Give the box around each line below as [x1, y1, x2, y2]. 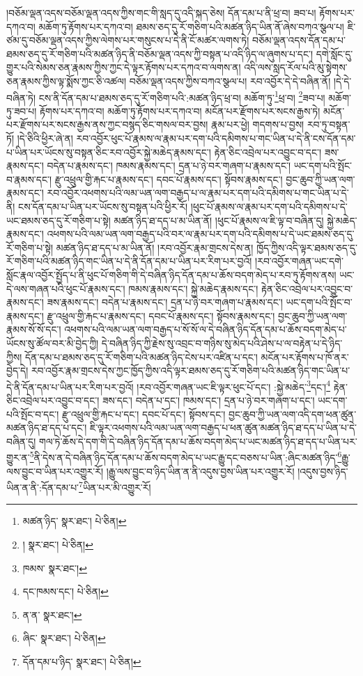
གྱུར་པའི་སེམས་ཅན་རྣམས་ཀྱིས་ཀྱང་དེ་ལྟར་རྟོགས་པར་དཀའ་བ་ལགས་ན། [6, 60, 241, 75]
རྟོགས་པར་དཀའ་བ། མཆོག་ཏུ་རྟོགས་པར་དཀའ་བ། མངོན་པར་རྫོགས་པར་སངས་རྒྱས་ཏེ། [39, 103, 320, 118]
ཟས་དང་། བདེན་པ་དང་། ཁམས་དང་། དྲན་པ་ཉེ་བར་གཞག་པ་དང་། [102, 392, 315, 407]
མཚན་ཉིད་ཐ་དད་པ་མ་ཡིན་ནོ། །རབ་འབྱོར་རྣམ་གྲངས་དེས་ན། [56, 240, 254, 254]
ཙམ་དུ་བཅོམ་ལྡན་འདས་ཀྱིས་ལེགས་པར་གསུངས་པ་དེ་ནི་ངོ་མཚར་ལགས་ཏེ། [6, 33, 249, 47]
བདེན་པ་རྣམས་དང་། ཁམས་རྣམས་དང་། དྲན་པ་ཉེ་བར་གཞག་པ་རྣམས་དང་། [47, 158, 291, 173]
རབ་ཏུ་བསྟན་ [307, 117, 350, 132]
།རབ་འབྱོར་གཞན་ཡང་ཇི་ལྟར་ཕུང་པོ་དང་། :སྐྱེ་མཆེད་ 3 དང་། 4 [137, 377, 331, 394]
